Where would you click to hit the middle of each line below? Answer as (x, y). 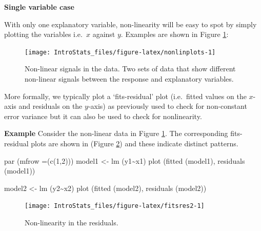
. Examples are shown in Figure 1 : (175, 34)
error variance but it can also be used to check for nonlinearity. (103, 116)
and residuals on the (51, 106)
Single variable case (39, 7)
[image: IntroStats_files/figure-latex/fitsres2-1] (115, 206)
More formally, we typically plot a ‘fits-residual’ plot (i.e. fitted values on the (125, 96)
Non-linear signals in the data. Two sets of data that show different (130, 69)
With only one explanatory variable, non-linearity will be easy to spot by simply (130, 24)
